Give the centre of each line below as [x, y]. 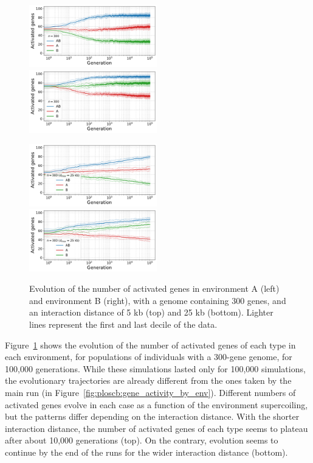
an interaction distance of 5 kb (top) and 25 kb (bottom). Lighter [151, 312]
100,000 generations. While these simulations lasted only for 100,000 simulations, [155, 368]
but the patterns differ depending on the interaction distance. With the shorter [152, 416]
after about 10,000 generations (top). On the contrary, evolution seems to [142, 440]
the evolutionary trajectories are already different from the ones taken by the [148, 380]
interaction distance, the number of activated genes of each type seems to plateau [156, 428]
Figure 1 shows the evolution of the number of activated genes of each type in [150, 345]
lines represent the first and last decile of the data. [123, 324]
